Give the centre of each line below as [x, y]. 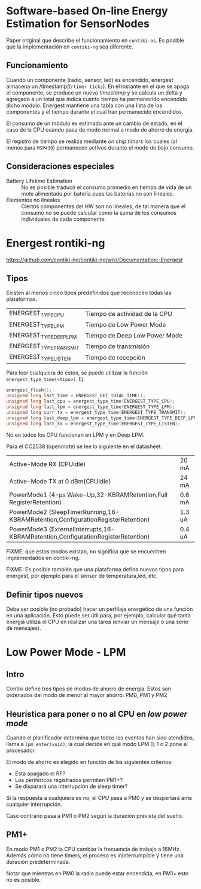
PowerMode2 [28, 512]
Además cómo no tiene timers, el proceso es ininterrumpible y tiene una [95, 855]
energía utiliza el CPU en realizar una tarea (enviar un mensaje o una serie [97, 622]
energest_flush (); [29, 390]
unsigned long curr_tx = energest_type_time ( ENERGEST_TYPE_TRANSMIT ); [96, 412]
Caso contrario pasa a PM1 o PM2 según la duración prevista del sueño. [95, 816]
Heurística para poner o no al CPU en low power [97, 714]
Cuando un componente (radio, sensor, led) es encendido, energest [90, 80]
